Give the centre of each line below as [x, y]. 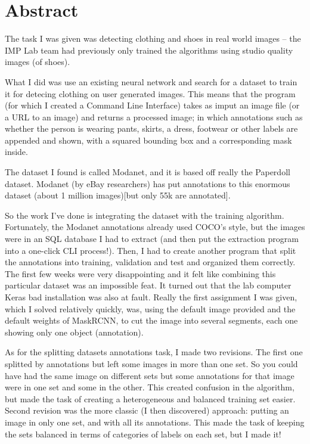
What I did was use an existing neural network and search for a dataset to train [151, 81]
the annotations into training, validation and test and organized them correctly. [150, 262]
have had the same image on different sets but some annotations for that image [150, 375]
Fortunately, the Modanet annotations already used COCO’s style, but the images [155, 227]
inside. [16, 152]
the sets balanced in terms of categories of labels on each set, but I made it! [143, 434]
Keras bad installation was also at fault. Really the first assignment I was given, [151, 297]
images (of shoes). [38, 62]
